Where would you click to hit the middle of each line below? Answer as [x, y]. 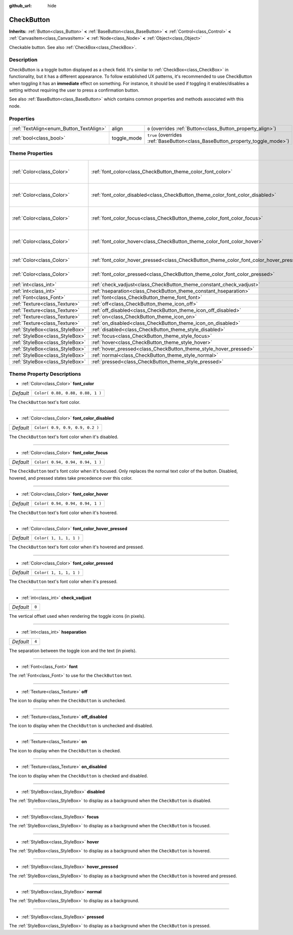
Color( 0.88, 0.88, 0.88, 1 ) [68, 393]
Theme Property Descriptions [45, 374]
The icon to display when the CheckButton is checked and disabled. [79, 775]
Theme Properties [31, 153]
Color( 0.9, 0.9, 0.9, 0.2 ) [67, 428]
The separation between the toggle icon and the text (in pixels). [73, 651]
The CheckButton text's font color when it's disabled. [64, 437]
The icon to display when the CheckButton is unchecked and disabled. [81, 726]
